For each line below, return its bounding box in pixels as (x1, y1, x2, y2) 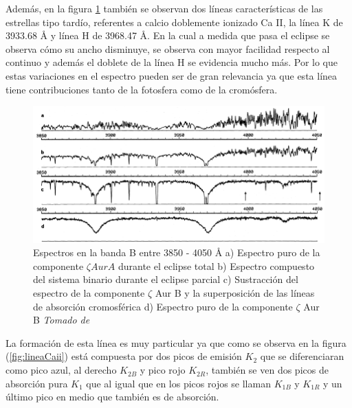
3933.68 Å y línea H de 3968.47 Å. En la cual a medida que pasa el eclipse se (5, 28, 330, 43)
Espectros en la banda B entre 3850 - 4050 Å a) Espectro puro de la (33, 245, 320, 260)
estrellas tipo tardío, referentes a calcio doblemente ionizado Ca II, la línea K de (5, 14, 343, 29)
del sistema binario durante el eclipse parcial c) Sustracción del (33, 272, 298, 286)
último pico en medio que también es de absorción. (5, 389, 219, 404)
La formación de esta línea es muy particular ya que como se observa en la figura (5, 335, 346, 350)
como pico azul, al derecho (5, 363, 117, 377)
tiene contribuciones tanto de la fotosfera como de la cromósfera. (5, 82, 278, 96)
